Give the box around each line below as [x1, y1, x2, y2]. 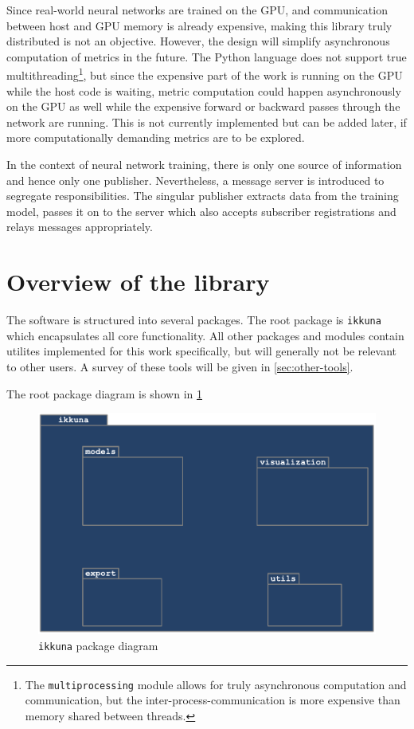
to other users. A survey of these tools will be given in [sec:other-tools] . [6, 358, 353, 374]
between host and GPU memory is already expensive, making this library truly [6, 17, 393, 33]
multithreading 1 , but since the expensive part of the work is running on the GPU [6, 65, 403, 84]
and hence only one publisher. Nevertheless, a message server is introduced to [6, 171, 385, 188]
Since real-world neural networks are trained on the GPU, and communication [6, 2, 388, 18]
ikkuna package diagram [38, 637, 158, 653]
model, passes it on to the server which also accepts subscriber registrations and [6, 202, 396, 219]
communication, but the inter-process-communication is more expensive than [25, 692, 400, 708]
